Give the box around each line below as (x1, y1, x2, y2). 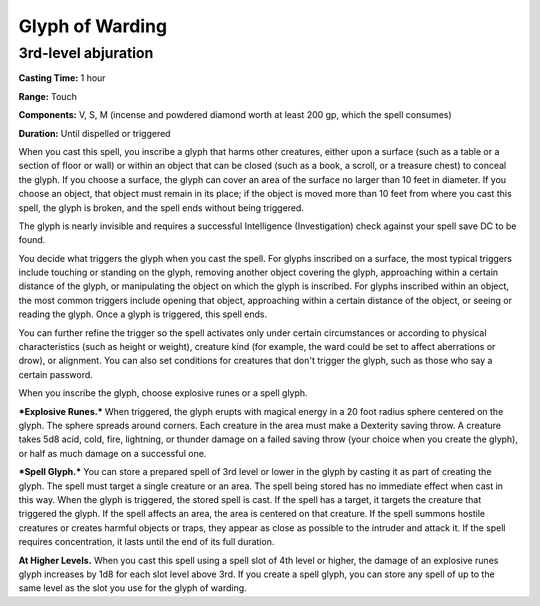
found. (18, 234, 46, 246)
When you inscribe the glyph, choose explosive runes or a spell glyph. (18, 387, 309, 399)
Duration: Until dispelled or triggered (18, 127, 171, 139)
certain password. (18, 368, 94, 380)
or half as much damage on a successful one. (18, 447, 207, 459)
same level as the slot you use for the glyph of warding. (18, 582, 247, 594)
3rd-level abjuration (18, 44, 154, 62)
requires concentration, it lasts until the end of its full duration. (18, 536, 275, 548)
